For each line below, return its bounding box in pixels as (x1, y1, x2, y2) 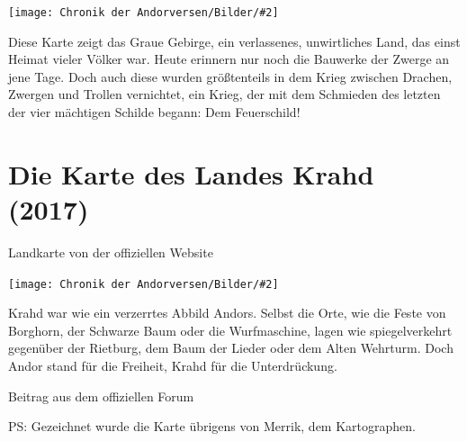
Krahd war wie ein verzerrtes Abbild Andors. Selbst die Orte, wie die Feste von (8, 303, 446, 322)
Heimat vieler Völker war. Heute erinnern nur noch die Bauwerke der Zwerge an (8, 49, 450, 68)
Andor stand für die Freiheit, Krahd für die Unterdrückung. (8, 355, 337, 374)
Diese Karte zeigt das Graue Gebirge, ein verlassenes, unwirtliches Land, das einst (8, 31, 461, 50)
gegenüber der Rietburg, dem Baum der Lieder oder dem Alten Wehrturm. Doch (8, 338, 454, 357)
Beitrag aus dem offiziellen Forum (8, 386, 194, 405)
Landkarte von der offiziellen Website (8, 242, 213, 261)
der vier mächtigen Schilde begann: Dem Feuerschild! (8, 103, 301, 121)
